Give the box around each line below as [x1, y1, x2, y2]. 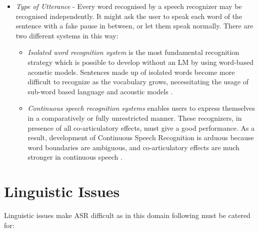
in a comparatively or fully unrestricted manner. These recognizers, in [27, 112, 242, 123]
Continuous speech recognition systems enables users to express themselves [27, 103, 255, 113]
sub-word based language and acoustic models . [27, 86, 173, 96]
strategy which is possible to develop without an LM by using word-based [27, 56, 254, 67]
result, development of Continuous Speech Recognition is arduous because [27, 132, 254, 143]
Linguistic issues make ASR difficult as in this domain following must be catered [4, 210, 250, 221]
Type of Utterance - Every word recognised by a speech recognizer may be [15, 1, 242, 11]
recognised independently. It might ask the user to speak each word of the [15, 10, 242, 21]
